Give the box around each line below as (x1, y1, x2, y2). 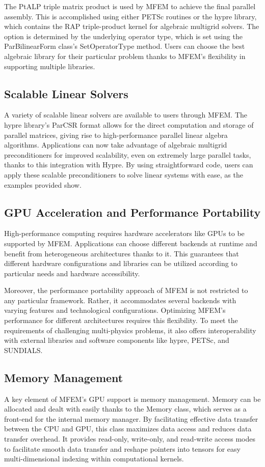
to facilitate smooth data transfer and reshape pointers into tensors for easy (4, 443, 241, 454)
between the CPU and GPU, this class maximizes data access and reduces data (4, 423, 252, 434)
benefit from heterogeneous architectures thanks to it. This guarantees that (4, 248, 239, 258)
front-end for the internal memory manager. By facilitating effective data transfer (4, 413, 258, 424)
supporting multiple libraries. (4, 61, 95, 71)
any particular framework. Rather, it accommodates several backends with (4, 295, 236, 305)
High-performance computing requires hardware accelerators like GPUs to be (4, 228, 245, 239)
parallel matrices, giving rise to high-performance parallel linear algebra (4, 129, 228, 140)
